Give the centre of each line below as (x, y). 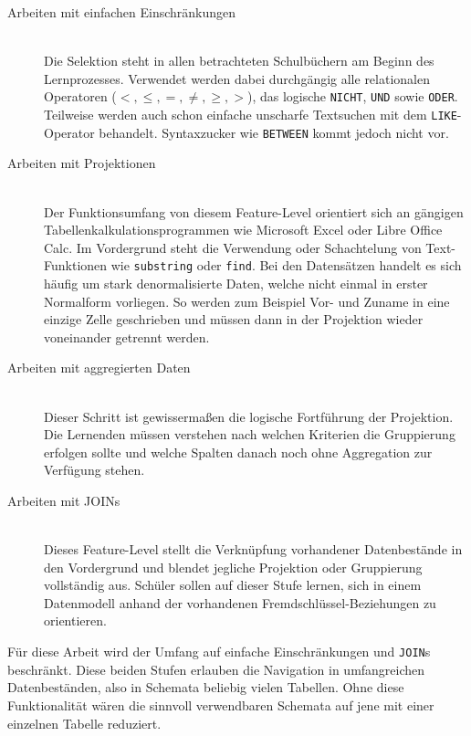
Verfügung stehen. (94, 470)
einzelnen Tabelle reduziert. (84, 723)
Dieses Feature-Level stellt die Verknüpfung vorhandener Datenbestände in (253, 549)
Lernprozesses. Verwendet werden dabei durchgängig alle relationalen (237, 78)
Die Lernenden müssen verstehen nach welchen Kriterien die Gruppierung (250, 434)
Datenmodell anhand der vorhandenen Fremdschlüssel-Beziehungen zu (240, 602)
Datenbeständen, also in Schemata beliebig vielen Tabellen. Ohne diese (206, 687)
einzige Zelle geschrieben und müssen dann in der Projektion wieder (234, 319)
